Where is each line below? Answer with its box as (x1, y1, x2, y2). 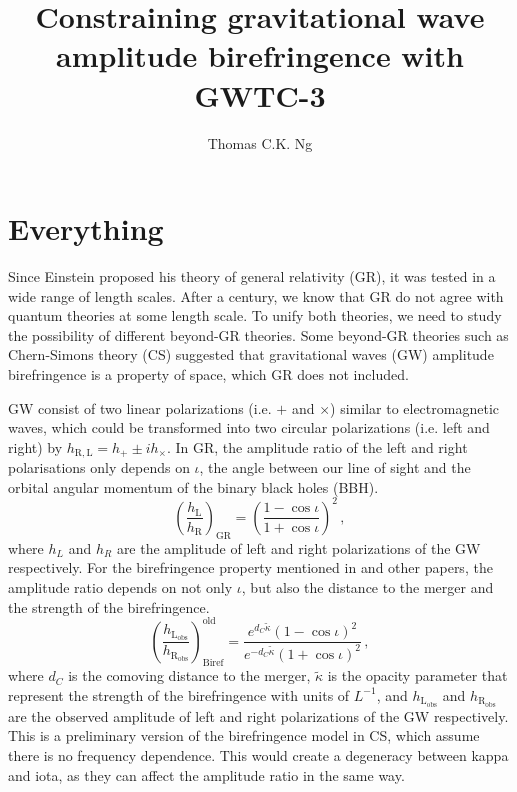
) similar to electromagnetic (330, 397, 499, 418)
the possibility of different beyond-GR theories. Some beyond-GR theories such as (8, 324, 509, 345)
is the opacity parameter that (327, 665, 508, 686)
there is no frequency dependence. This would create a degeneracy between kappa (8, 745, 509, 766)
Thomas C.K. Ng (207, 132, 313, 153)
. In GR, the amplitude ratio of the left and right (166, 436, 468, 457)
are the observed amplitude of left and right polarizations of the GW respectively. (8, 705, 509, 726)
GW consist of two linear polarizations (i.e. (8, 397, 272, 418)
